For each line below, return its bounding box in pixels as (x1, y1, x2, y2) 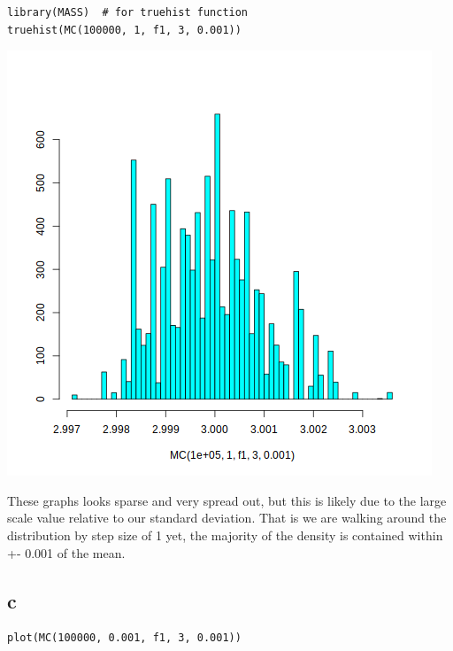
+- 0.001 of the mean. (7, 543, 126, 562)
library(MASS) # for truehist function (7, 6, 249, 19)
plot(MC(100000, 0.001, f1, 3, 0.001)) (7, 632, 242, 645)
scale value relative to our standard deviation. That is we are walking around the (7, 508, 447, 527)
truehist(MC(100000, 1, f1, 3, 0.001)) (7, 23, 242, 36)
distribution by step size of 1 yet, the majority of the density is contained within (7, 525, 443, 544)
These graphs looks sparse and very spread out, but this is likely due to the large (7, 491, 447, 509)
